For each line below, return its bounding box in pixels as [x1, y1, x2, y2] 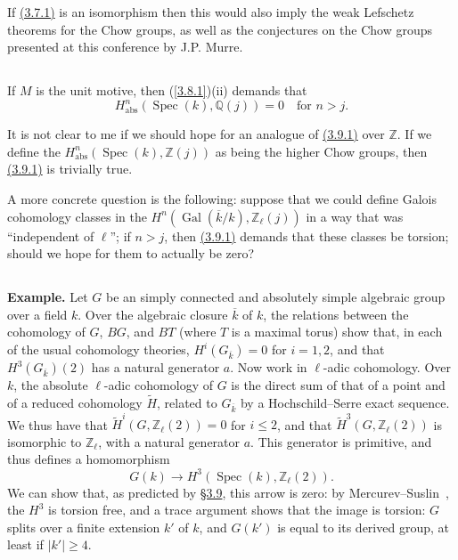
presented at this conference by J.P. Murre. [7, 37, 243, 56]
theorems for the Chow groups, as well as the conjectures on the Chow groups [7, 20, 432, 38]
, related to [157, 393, 217, 411]
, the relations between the [263, 304, 409, 323]
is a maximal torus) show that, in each [231, 322, 443, 341]
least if [7, 535, 44, 554]
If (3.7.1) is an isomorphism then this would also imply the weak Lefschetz [7, 3, 414, 20]
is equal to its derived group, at [277, 517, 449, 536]
